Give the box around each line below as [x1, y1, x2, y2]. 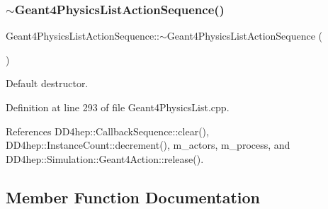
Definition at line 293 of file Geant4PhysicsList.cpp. [6, 100, 230, 114]
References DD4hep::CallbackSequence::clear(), [6, 123, 209, 138]
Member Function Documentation [6, 186, 261, 208]
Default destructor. [6, 76, 89, 91]
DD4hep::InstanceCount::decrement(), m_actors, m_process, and [6, 137, 290, 152]
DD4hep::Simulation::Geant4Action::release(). [6, 151, 204, 166]
